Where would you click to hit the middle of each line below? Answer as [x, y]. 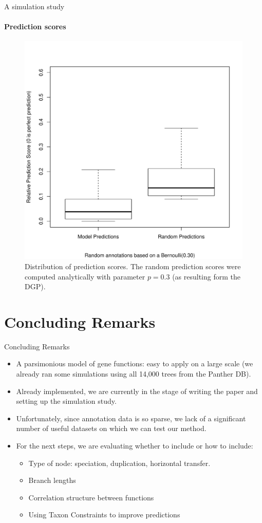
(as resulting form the [206, 276]
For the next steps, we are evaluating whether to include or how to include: [135, 446]
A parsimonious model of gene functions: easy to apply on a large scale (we [135, 363]
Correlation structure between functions [91, 497]
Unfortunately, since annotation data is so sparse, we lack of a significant [131, 418]
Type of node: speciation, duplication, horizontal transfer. [119, 463]
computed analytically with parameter [85, 276]
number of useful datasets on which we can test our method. [111, 428]
